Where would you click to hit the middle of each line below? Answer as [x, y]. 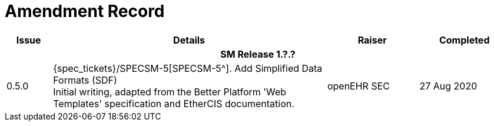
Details [189, 40]
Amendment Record [85, 11]
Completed [464, 40]
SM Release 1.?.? [258, 54]
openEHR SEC [358, 86]
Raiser [372, 40]
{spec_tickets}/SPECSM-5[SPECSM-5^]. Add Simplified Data [188, 68]
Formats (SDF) [85, 80]
